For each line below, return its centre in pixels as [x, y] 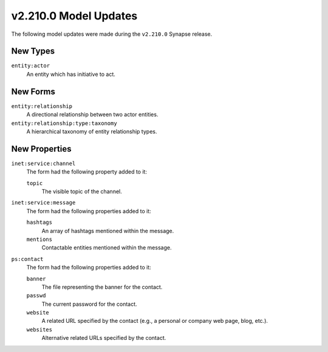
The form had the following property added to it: [87, 172]
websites [39, 330]
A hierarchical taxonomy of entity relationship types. [92, 131]
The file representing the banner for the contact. [102, 287]
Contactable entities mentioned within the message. [107, 248]
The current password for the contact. [89, 304]
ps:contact [27, 259]
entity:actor [31, 66]
